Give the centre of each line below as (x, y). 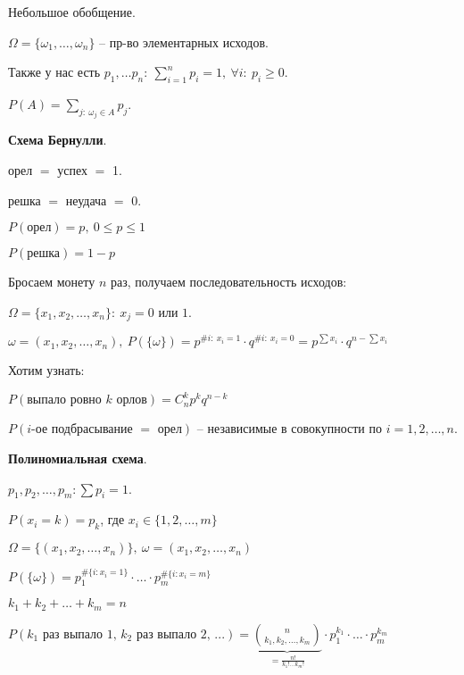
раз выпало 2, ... (181, 634)
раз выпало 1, (79, 634)
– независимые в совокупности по (289, 428)
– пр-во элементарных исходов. (184, 42)
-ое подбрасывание (82, 430)
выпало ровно (64, 400)
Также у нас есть (54, 72)
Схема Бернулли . (58, 140)
